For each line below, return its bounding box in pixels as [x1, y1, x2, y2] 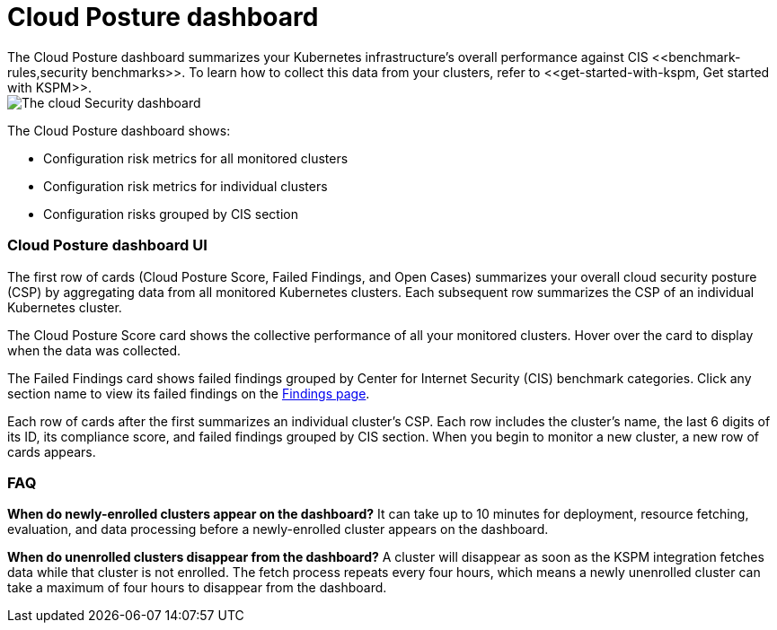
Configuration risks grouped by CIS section [43, 206, 298, 222]
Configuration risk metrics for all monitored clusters [43, 150, 349, 166]
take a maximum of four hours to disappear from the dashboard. [7, 580, 387, 596]
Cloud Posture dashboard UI [7, 236, 207, 255]
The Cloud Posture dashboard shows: [7, 122, 231, 138]
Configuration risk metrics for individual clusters [43, 178, 328, 194]
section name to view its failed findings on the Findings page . [7, 385, 370, 401]
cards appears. [7, 443, 96, 459]
